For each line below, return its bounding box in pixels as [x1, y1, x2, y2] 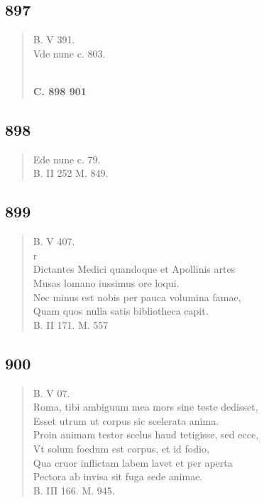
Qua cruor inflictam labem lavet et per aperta [33, 455, 233, 470]
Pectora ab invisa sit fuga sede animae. [33, 469, 203, 484]
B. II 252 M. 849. [33, 166, 109, 180]
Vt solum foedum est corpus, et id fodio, [33, 440, 209, 455]
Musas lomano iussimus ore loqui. [33, 275, 180, 290]
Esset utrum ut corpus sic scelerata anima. [33, 413, 219, 428]
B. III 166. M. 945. [33, 482, 115, 497]
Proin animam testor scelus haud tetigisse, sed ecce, [33, 427, 259, 442]
